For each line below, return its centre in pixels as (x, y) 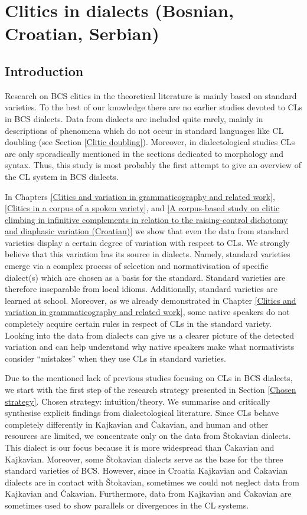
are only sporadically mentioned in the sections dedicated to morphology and (144, 153)
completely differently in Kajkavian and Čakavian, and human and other (137, 424)
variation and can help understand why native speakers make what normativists (150, 347)
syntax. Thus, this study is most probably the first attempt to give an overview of (153, 165)
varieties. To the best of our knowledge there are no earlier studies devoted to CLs (153, 107)
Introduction (44, 70)
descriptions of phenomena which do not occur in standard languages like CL (144, 130)
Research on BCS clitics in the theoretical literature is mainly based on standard (151, 95)
